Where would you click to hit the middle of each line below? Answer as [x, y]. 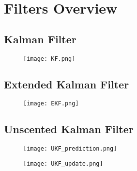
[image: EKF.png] [51, 104]
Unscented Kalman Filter [69, 129]
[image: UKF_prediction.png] [70, 149]
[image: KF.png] [49, 59]
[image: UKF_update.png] [63, 163]
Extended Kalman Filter [67, 84]
